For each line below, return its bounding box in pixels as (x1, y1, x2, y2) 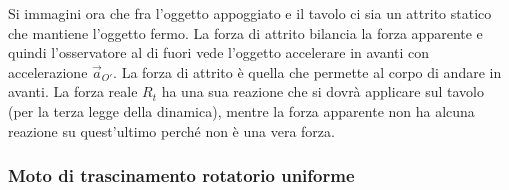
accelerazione (8, 61, 88, 82)
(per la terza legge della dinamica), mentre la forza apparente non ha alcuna (8, 100, 475, 121)
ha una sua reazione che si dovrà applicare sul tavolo (161, 81, 485, 102)
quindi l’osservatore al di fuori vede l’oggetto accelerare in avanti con (8, 42, 430, 63)
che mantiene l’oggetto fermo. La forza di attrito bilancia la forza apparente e (8, 22, 483, 43)
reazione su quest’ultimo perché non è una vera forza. (8, 120, 335, 141)
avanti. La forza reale (8, 81, 138, 102)
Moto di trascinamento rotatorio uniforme (8, 163, 355, 188)
